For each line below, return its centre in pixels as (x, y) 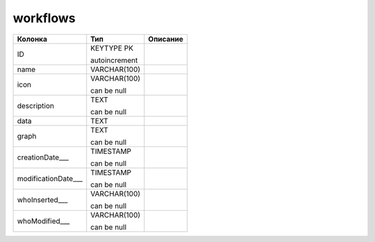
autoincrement (114, 60)
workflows (44, 18)
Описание (166, 39)
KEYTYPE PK (112, 48)
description (36, 105)
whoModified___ (43, 221)
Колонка (32, 39)
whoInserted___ (42, 200)
